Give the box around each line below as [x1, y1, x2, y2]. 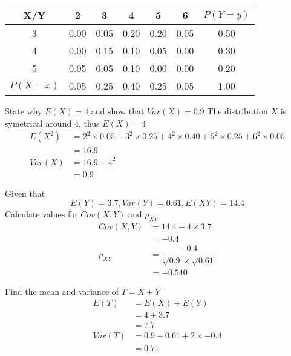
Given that [5, 186, 45, 199]
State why [5, 105, 42, 117]
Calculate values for [5, 208, 78, 220]
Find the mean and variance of [5, 285, 119, 297]
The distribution [207, 105, 268, 117]
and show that [91, 105, 145, 117]
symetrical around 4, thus [5, 116, 100, 129]
